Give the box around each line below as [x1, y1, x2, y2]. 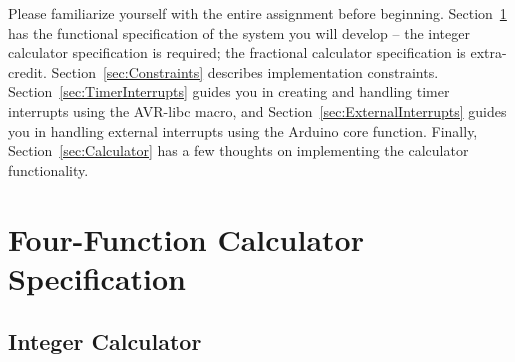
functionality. [8, 159, 89, 180]
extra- [470, 42, 507, 63]
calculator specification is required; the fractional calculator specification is [8, 42, 466, 63]
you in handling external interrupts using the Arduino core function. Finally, [8, 120, 478, 141]
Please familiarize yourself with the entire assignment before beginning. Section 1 [8, 3, 507, 23]
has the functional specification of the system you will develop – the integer [8, 22, 470, 43]
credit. [8, 61, 47, 82]
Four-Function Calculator [8, 218, 364, 259]
